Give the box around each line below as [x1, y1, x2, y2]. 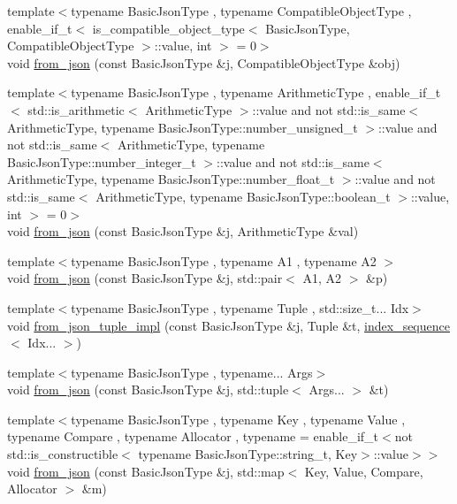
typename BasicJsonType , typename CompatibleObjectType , [71, 2, 412, 19]
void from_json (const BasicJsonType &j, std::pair [7, 269, 283, 287]
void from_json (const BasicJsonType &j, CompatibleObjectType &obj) [7, 53, 400, 72]
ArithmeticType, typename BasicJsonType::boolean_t [95, 187, 391, 205]
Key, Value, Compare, [304, 462, 423, 480]
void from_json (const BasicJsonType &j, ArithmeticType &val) [7, 222, 359, 241]
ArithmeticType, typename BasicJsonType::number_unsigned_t [7, 118, 358, 136]
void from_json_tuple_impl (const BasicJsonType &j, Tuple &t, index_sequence [7, 316, 450, 334]
